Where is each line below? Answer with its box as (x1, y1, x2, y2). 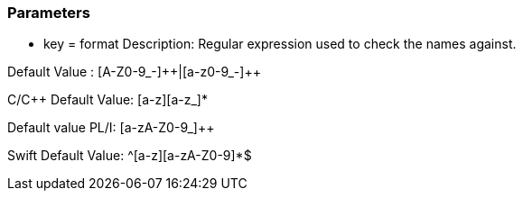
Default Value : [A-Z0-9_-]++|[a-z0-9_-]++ (7, 64, 261, 80)
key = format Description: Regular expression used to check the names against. (43, 36, 517, 52)
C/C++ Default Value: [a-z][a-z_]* (7, 92, 208, 108)
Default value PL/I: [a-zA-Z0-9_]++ (7, 120, 215, 136)
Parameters (7, 4, 90, 22)
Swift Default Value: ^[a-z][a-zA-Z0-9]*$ (7, 148, 252, 164)
